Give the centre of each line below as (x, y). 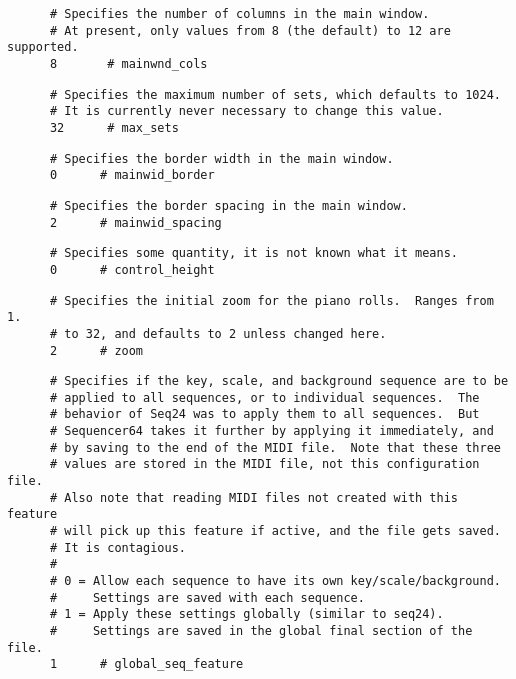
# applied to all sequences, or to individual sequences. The (264, 397)
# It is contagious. (117, 547)
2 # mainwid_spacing (135, 222)
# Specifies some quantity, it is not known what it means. (254, 253)
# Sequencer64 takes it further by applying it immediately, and (271, 431)
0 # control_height (132, 269)
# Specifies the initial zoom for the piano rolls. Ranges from (271, 300)
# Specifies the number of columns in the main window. (239, 14)
